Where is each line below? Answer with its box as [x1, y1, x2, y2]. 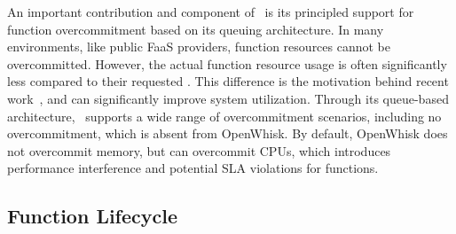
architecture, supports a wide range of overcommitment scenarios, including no [7, 106, 442, 125]
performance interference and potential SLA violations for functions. [7, 159, 379, 177]
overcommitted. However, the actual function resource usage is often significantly [7, 54, 447, 73]
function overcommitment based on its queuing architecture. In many [7, 19, 384, 38]
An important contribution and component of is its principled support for [7, 3, 414, 20]
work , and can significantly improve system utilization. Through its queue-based [7, 89, 449, 107]
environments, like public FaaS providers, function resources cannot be [7, 37, 391, 56]
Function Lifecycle [7, 202, 178, 230]
